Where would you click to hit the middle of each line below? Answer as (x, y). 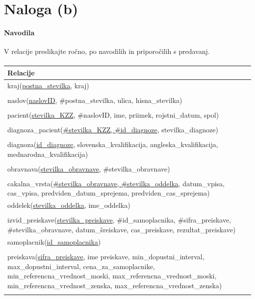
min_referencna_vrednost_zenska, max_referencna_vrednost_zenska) (115, 285)
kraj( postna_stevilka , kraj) (48, 85)
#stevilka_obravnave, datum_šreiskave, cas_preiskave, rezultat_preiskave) (122, 229)
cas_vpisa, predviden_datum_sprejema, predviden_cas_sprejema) (109, 193)
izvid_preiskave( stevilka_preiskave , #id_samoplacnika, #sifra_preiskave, (119, 220)
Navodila (19, 32)
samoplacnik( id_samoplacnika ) (54, 241)
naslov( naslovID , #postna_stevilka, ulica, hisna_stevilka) (95, 100)
